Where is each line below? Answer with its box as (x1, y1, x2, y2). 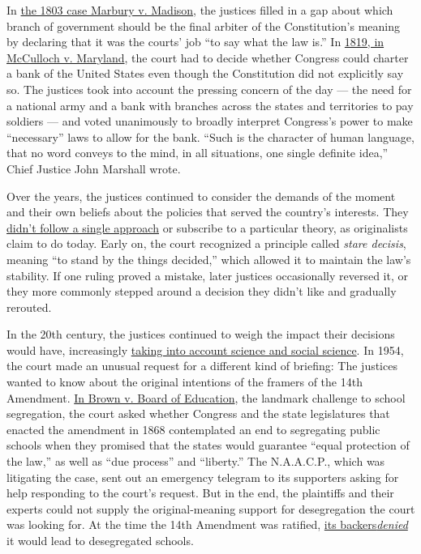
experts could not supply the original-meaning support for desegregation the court (6, 500, 415, 517)
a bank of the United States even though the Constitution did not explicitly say (6, 65, 404, 82)
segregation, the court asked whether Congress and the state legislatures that (6, 405, 390, 422)
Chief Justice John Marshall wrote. (6, 160, 181, 177)
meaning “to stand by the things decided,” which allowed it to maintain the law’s (6, 250, 411, 267)
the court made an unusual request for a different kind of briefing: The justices (6, 357, 397, 374)
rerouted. (6, 298, 52, 315)
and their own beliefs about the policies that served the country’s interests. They (6, 203, 409, 220)
